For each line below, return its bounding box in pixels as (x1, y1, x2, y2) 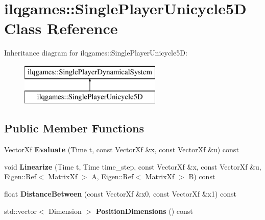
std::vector (4, 205, 37, 216)
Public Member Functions (4, 120, 144, 136)
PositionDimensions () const (95, 205, 193, 216)
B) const (188, 171, 215, 182)
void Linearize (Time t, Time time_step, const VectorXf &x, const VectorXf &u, (4, 161, 261, 172)
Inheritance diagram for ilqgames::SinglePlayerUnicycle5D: (4, 47, 187, 58)
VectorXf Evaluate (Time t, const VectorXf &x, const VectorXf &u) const (4, 144, 239, 155)
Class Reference (4, 18, 118, 39)
